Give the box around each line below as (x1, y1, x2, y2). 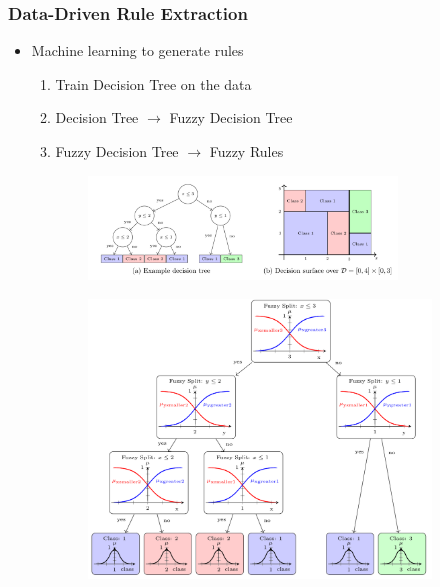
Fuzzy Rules (209, 141, 284, 161)
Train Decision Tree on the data (55, 73, 252, 94)
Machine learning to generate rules (31, 40, 244, 61)
